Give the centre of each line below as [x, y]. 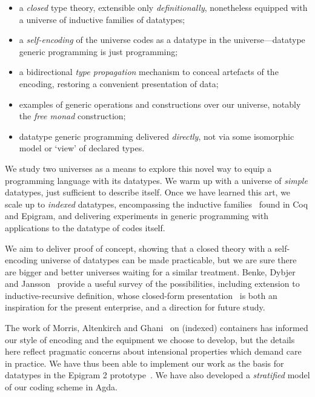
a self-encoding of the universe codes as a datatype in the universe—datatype [162, 40]
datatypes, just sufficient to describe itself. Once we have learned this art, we [148, 192]
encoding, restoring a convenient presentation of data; [119, 83]
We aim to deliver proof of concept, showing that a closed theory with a [138, 248]
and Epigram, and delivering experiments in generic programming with [137, 216]
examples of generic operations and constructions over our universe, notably [160, 104]
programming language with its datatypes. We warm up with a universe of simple [156, 180]
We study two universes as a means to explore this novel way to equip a [138, 168]
